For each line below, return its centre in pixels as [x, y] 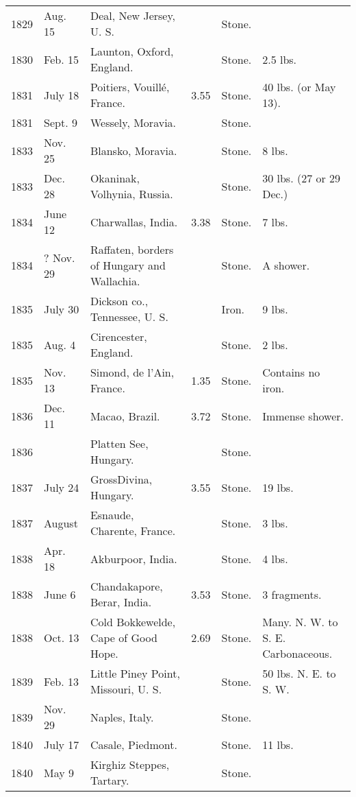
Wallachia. [115, 281]
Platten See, [119, 443]
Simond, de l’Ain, [132, 372]
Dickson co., [119, 301]
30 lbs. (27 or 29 [302, 178]
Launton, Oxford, [132, 51]
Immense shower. [303, 416]
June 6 [60, 594]
